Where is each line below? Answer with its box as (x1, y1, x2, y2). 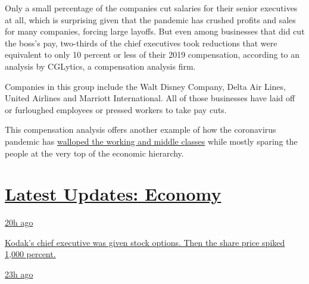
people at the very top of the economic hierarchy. (5, 146, 184, 159)
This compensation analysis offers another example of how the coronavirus (5, 123, 276, 136)
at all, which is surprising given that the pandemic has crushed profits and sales (5, 13, 296, 26)
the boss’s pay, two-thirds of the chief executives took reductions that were (5, 36, 277, 49)
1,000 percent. (5, 248, 56, 260)
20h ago (5, 216, 33, 229)
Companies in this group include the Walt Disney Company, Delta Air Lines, (5, 80, 286, 92)
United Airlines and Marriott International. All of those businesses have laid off (5, 92, 295, 104)
